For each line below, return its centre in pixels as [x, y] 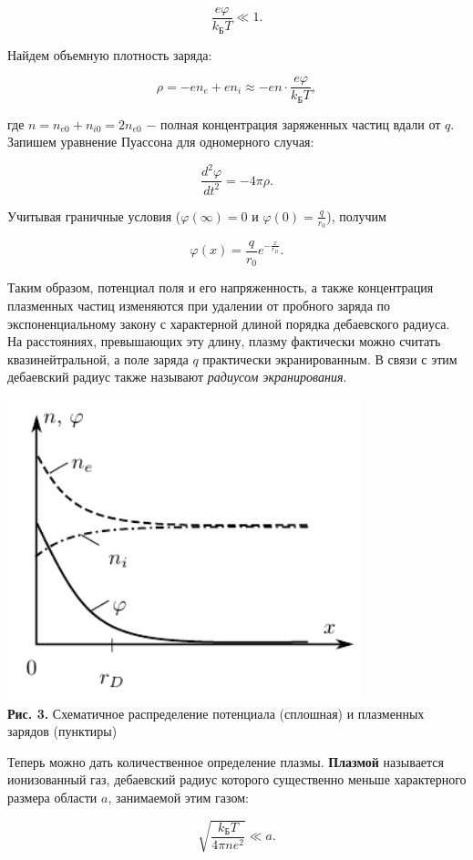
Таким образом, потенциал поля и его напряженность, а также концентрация [221, 287]
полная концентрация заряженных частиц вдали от [300, 123]
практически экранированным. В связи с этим [330, 358]
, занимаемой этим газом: [178, 797]
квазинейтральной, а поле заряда [98, 358]
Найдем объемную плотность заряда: [110, 54]
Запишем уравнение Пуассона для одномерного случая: [161, 142]
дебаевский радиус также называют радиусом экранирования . [177, 377]
